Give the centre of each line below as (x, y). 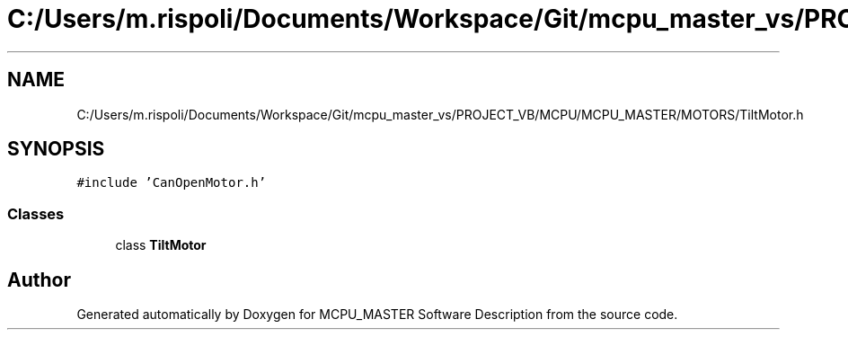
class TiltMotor (161, 245)
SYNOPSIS (56, 149)
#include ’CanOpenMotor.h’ (172, 183)
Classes (36, 213)
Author (39, 279)
